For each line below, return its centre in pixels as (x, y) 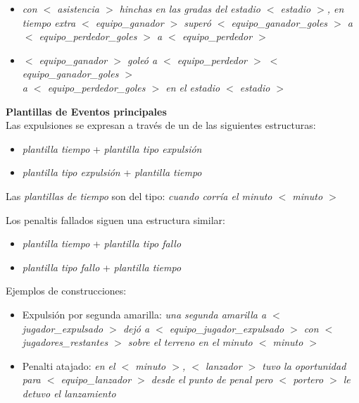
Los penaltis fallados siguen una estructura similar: (115, 219)
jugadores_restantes (65, 342)
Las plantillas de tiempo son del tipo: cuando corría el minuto (139, 196)
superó (197, 22)
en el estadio (193, 87)
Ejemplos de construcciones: (66, 291)
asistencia (78, 8)
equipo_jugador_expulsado (227, 328)
